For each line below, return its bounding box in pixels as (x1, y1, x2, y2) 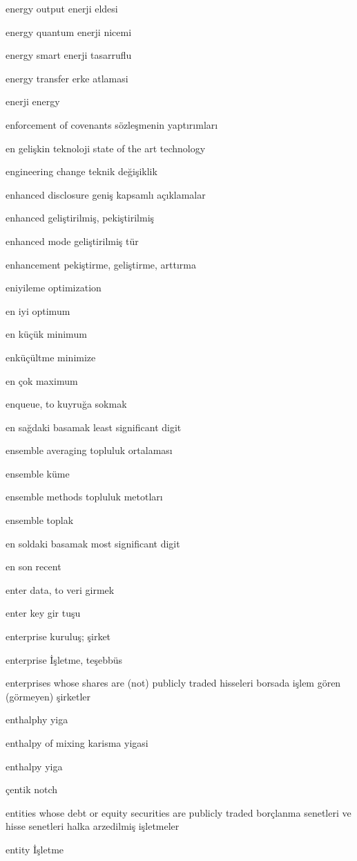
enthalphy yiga (6, 712, 68, 727)
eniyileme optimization (6, 280, 102, 295)
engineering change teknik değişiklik (6, 164, 157, 179)
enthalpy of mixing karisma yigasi (6, 736, 148, 750)
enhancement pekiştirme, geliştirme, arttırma (6, 257, 197, 271)
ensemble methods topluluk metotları (6, 489, 163, 504)
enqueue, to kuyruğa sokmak (6, 397, 127, 411)
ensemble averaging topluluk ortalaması (6, 443, 173, 457)
